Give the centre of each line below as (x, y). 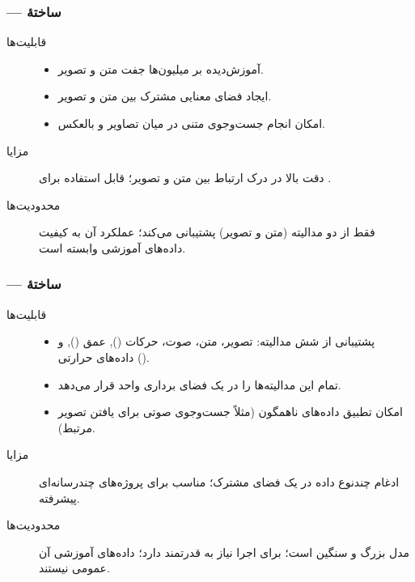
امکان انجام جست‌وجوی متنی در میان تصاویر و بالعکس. (192, 123)
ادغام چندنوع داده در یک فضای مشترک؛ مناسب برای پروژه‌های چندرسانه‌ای (219, 481)
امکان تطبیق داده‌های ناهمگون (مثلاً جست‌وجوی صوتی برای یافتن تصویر (230, 412)
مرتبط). (76, 427)
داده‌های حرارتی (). (104, 357)
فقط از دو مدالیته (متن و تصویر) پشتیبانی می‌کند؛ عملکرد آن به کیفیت (207, 232)
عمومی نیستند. (74, 568)
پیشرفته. (59, 497)
